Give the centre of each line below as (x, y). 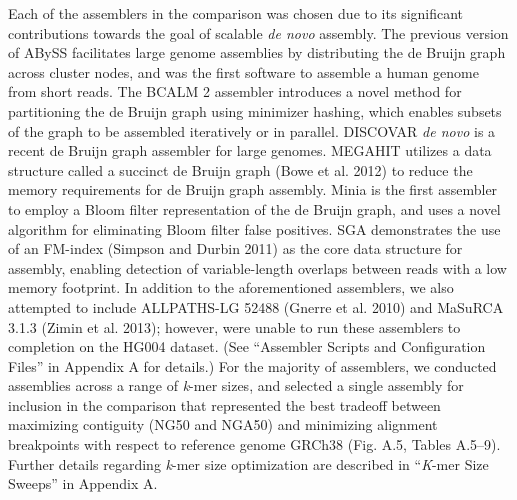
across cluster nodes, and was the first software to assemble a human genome (243, 71)
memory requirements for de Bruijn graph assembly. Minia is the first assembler (253, 189)
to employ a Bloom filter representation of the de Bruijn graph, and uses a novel (254, 208)
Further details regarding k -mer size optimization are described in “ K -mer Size (248, 463)
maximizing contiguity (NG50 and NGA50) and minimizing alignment (223, 424)
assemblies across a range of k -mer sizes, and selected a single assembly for (236, 385)
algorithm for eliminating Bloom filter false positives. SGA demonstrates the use (254, 228)
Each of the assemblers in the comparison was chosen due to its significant (236, 13)
